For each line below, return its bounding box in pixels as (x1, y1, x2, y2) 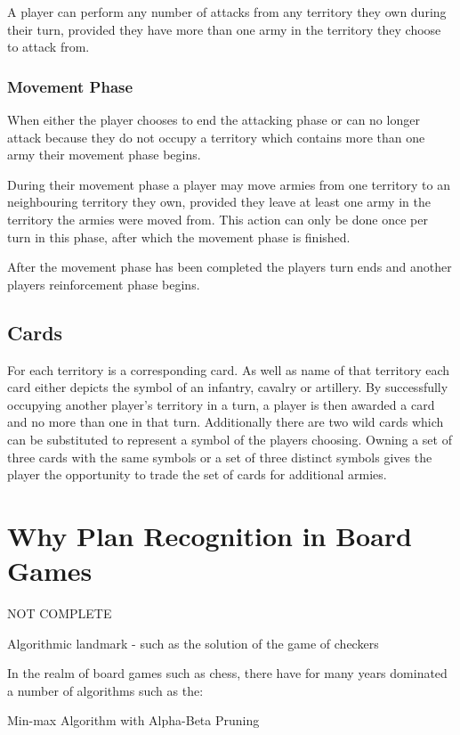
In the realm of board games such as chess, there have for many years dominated (7, 664, 448, 682)
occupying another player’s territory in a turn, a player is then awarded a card (7, 395, 435, 413)
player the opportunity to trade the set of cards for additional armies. (7, 465, 387, 484)
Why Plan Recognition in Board (7, 517, 413, 553)
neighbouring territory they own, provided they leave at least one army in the (7, 192, 431, 211)
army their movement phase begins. (7, 145, 201, 164)
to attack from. (7, 37, 90, 56)
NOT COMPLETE (7, 604, 112, 623)
